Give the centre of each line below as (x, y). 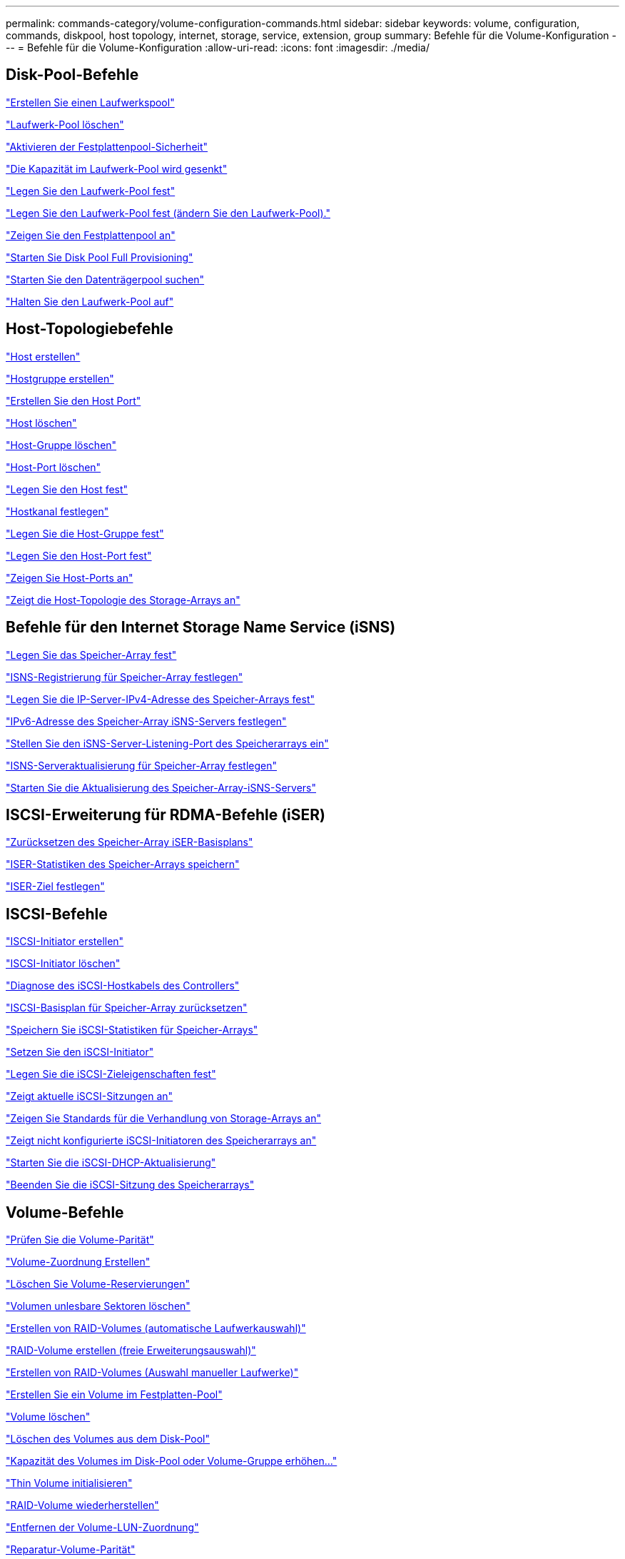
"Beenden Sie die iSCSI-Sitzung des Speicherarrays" (130, 1185)
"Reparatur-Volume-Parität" (71, 1550)
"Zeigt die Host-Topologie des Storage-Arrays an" (123, 600)
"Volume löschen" (48, 1417)
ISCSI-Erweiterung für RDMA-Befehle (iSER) (166, 814)
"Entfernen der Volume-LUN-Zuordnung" (102, 1528)
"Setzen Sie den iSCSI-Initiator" (80, 1052)
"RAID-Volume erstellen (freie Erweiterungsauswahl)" (131, 1351)
